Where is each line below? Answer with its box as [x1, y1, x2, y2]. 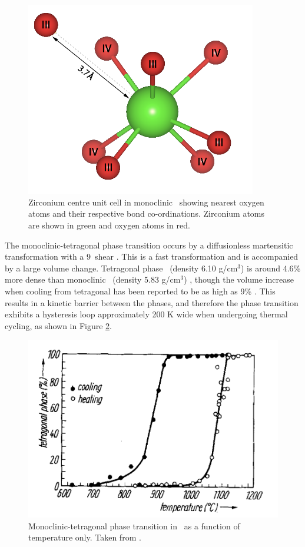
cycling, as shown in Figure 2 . [5, 319, 112, 331]
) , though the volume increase [184, 273, 294, 286]
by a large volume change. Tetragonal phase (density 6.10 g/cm [5, 261, 238, 274]
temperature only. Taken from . [28, 531, 141, 543]
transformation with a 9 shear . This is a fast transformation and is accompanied [5, 250, 299, 263]
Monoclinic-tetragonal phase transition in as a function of [28, 519, 240, 532]
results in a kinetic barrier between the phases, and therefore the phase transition [5, 296, 299, 309]
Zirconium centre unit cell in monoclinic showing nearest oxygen [28, 195, 264, 208]
